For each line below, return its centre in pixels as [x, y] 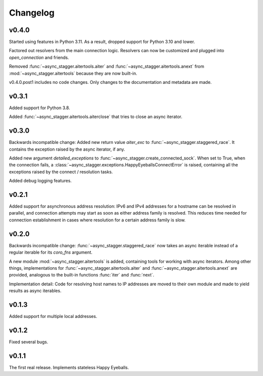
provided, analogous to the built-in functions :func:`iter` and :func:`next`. [82, 275]
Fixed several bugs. [29, 342]
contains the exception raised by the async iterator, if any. [67, 149]
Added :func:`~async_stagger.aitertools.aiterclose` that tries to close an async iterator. [96, 117]
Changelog [32, 13]
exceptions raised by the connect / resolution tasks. [61, 172]
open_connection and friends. [39, 57]
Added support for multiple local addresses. [53, 317]
